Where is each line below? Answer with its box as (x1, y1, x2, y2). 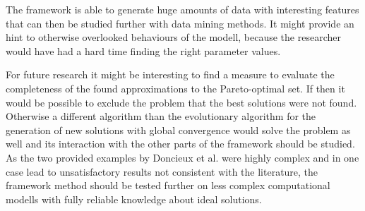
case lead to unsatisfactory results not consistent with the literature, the (6, 164, 318, 179)
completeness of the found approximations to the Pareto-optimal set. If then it (6, 80, 345, 95)
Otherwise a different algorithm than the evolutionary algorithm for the (6, 109, 316, 123)
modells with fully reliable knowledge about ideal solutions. (6, 191, 262, 206)
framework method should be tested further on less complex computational (6, 178, 330, 193)
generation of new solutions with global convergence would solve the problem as (6, 122, 351, 137)
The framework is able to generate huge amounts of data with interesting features (6, 2, 359, 16)
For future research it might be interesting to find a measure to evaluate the (6, 67, 335, 82)
